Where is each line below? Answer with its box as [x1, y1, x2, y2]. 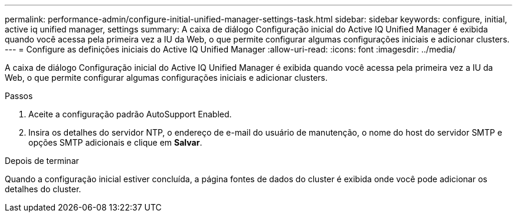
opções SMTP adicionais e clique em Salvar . [28, 137, 202, 147]
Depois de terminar [5, 156, 79, 166]
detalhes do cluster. [5, 184, 81, 194]
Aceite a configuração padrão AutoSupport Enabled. [28, 109, 232, 119]
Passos [5, 91, 33, 101]
